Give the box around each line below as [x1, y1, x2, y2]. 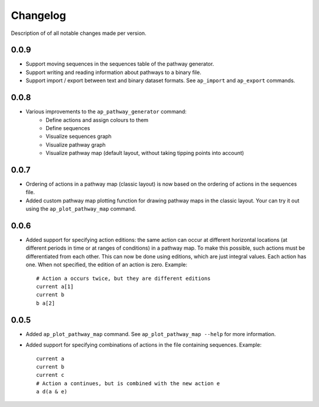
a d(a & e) [36, 388, 68, 395]
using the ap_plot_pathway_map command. [25, 205, 136, 212]
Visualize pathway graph [45, 141, 106, 148]
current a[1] [36, 283, 74, 290]
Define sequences [45, 124, 90, 131]
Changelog [11, 9, 66, 22]
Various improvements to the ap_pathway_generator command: [25, 108, 187, 115]
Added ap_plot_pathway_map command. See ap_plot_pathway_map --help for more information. [25, 330, 276, 337]
